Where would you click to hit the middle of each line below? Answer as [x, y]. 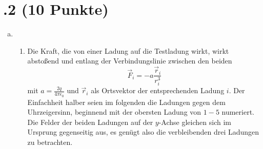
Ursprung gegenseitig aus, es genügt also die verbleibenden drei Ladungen [143, 132]
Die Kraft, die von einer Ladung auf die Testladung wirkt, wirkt [128, 50]
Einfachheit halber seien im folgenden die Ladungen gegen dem [126, 102]
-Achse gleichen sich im [195, 122]
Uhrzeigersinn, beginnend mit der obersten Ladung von [114, 112]
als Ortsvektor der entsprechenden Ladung [158, 90]
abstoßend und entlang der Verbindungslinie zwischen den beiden [130, 61]
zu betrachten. [50, 142]
